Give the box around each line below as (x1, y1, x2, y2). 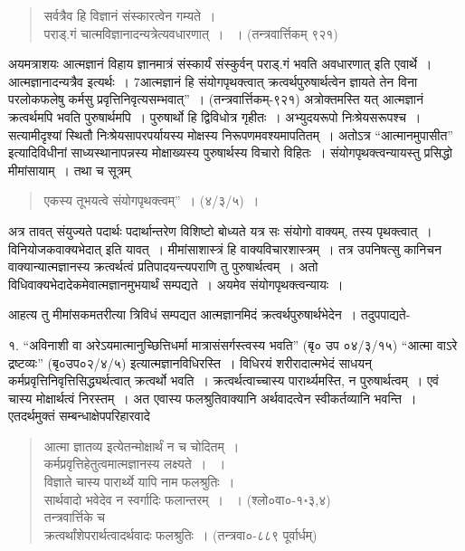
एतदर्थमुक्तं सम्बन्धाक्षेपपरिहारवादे (8, 406, 150, 425)
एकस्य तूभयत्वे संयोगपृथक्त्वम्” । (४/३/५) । (43, 191, 260, 210)
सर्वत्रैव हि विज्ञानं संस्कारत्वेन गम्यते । (43, 6, 216, 24)
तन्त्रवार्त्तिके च (43, 508, 106, 527)
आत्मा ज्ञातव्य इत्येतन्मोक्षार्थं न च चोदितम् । (43, 436, 240, 455)
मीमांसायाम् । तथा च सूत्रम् (8, 160, 131, 179)
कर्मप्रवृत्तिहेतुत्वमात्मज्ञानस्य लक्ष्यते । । (43, 454, 226, 473)
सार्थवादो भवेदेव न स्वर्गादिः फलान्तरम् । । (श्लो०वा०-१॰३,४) (43, 489, 331, 508)
